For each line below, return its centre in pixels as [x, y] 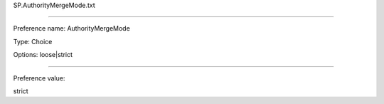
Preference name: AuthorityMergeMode [72, 28]
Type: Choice [33, 41]
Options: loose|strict [43, 55]
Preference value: [39, 78]
